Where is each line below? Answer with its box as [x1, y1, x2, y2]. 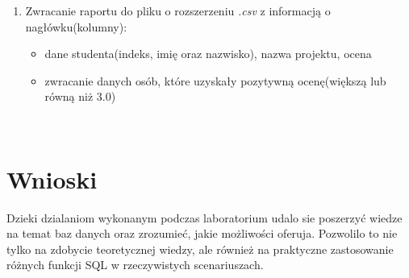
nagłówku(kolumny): [25, 18, 127, 35]
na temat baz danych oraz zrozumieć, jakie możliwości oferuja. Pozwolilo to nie [6, 225, 398, 242]
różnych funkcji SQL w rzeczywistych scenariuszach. [6, 256, 264, 273]
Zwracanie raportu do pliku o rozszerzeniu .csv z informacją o [25, 2, 331, 19]
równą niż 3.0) [44, 88, 116, 105]
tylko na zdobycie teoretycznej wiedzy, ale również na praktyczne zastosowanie [6, 240, 394, 257]
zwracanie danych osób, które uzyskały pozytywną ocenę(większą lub [44, 72, 386, 89]
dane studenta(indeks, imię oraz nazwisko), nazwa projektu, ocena [44, 45, 372, 62]
